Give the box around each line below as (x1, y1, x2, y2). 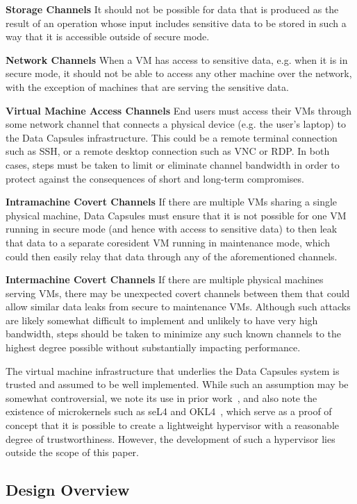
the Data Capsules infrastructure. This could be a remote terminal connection (6, 130, 338, 144)
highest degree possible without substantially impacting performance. (6, 340, 301, 355)
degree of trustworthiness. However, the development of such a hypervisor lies (6, 431, 335, 446)
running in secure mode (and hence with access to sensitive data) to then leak (6, 221, 338, 236)
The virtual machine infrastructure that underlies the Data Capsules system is (6, 363, 340, 378)
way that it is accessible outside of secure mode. (6, 29, 210, 44)
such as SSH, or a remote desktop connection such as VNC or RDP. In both (6, 144, 330, 158)
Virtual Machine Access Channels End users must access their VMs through (6, 103, 351, 117)
